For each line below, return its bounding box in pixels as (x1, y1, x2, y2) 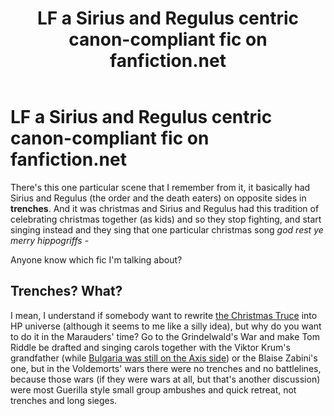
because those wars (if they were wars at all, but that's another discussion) (10, 373, 321, 385)
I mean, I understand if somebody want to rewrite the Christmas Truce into (10, 309, 318, 321)
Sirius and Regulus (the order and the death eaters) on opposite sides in (10, 192, 307, 204)
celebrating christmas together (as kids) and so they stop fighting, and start (10, 213, 322, 225)
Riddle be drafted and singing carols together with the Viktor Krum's (10, 341, 291, 353)
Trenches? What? (10, 283, 123, 300)
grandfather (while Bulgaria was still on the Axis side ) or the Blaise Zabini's (10, 352, 318, 364)
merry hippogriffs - (10, 234, 90, 246)
